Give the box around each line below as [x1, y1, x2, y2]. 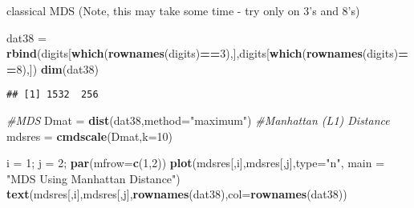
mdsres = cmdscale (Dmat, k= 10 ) [6, 127, 173, 144]
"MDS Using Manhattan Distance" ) [6, 170, 181, 186]
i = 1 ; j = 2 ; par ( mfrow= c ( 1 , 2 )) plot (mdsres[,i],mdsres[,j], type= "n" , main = [6, 154, 385, 171]
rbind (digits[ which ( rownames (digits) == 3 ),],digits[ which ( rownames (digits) [6, 45, 399, 62]
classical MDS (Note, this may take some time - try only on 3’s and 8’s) [6, 2, 360, 18]
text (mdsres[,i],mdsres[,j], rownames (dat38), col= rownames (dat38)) [6, 186, 347, 202]
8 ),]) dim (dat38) [16, 60, 99, 77]
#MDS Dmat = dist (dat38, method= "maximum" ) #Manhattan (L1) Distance [6, 112, 390, 129]
